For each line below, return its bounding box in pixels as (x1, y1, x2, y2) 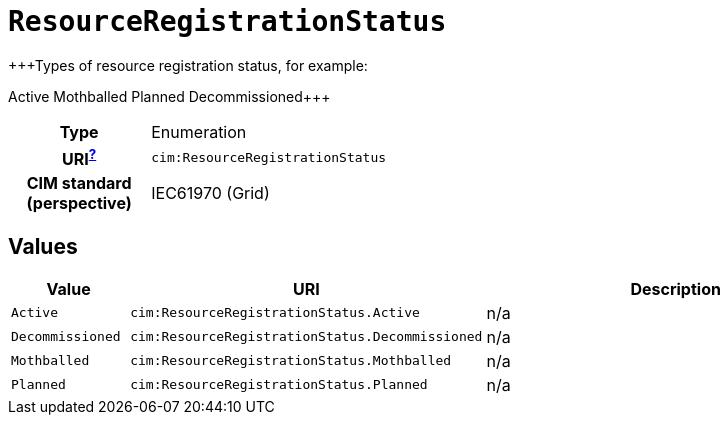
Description (630, 278, 721, 299)
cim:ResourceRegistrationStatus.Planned (130, 377, 428, 393)
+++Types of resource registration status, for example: (8, 56, 368, 74)
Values (8, 233, 78, 259)
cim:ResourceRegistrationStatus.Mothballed (130, 353, 452, 369)
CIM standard (26, 173, 132, 194)
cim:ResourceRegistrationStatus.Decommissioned (130, 329, 483, 345)
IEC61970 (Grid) (151, 183, 270, 204)
